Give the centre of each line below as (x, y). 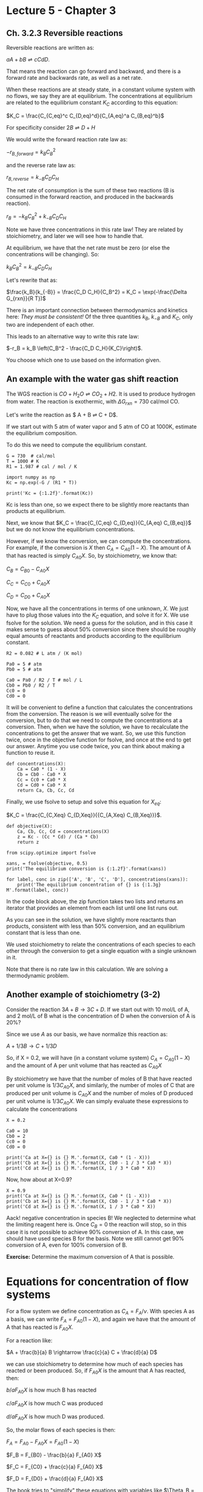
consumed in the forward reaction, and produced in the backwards (90, 197)
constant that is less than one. (44, 933)
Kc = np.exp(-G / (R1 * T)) (42, 483)
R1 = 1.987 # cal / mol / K (42, 467)
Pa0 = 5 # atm (24, 664)
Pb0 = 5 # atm (24, 669)
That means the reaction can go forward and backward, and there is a (94, 71)
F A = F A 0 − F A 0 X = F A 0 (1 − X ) (43, 1442)
